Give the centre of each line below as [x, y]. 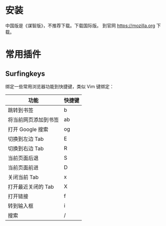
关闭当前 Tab [23, 177]
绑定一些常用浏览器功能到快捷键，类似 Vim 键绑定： [60, 86]
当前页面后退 [23, 158]
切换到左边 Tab [26, 139]
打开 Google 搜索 [28, 129]
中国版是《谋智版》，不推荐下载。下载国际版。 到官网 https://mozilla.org [80, 26]
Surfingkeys [25, 74]
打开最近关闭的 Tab [31, 187]
